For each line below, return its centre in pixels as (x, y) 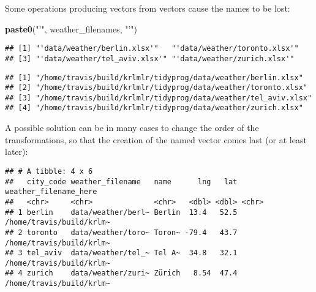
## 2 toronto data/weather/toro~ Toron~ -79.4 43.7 (121, 232)
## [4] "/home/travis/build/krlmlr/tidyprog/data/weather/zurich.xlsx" (154, 108)
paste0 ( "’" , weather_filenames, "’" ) (71, 28)
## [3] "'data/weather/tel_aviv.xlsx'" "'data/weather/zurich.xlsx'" (150, 58)
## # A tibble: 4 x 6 (49, 171)
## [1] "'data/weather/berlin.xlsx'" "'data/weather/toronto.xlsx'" (152, 49)
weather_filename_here (51, 192)
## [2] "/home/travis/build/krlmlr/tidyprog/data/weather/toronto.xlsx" (156, 88)
